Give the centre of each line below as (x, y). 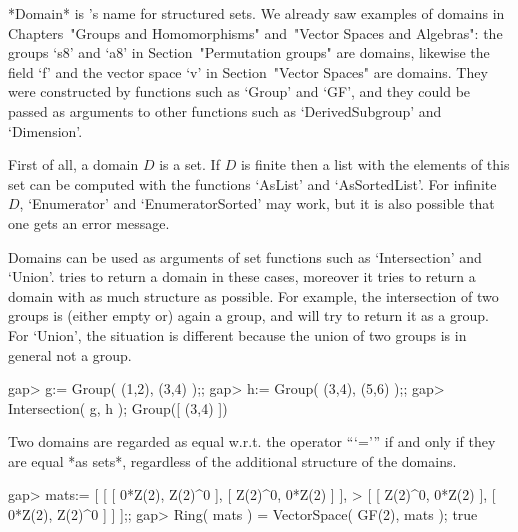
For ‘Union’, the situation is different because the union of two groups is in (237, 334)
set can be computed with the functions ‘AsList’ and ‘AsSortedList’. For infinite (252, 183)
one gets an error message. (89, 222)
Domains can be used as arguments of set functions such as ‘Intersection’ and (245, 256)
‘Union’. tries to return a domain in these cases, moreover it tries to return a (242, 276)
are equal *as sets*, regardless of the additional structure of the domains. (232, 460)
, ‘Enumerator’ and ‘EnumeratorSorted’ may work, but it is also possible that (257, 203)
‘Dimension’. (45, 130)
